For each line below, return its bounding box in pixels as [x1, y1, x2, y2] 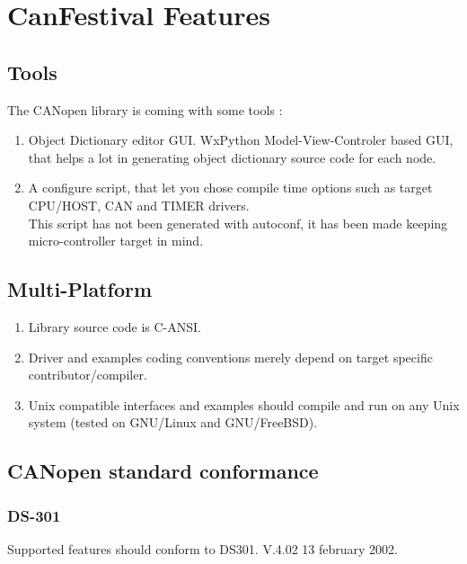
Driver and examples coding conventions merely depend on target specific [28, 347, 433, 366]
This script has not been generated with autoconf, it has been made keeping [28, 213, 448, 232]
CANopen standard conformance [7, 457, 319, 485]
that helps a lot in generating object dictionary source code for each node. [28, 148, 436, 166]
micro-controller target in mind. [28, 231, 204, 250]
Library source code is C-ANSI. [28, 317, 201, 336]
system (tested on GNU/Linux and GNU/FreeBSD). [28, 413, 318, 432]
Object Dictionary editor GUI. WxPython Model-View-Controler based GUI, [28, 130, 454, 149]
